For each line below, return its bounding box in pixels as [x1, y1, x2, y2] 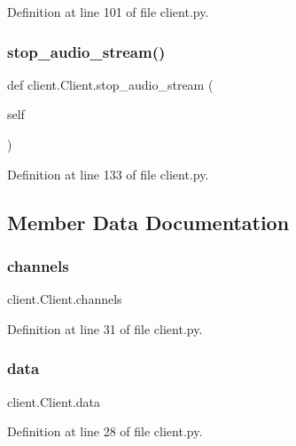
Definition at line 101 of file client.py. [7, 3, 209, 20]
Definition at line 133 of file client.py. [7, 164, 209, 183]
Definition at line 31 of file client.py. [7, 319, 203, 338]
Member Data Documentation [7, 208, 290, 235]
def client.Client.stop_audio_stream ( [7, 75, 214, 93]
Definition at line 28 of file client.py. [7, 422, 203, 441]
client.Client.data [7, 392, 101, 410]
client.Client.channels [7, 290, 122, 308]
